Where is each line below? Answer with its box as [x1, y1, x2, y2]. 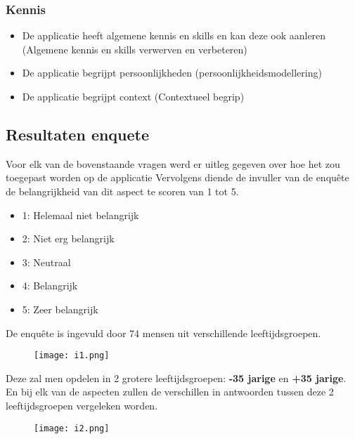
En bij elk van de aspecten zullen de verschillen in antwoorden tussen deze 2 [6, 384, 334, 399]
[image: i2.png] [34, 423, 110, 433]
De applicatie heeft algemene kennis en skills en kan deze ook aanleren [22, 28, 326, 43]
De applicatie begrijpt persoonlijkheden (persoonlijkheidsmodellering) [22, 65, 322, 80]
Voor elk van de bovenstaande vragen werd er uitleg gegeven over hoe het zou [6, 156, 340, 171]
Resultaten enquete [6, 123, 150, 145]
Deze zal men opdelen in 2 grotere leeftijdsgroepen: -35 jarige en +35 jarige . [6, 370, 347, 385]
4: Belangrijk [22, 278, 78, 293]
